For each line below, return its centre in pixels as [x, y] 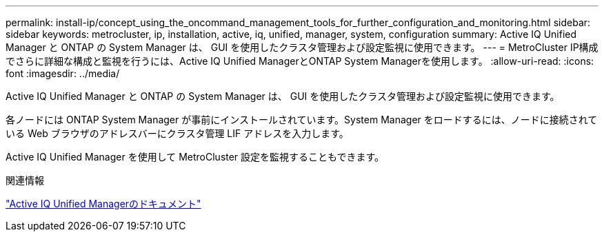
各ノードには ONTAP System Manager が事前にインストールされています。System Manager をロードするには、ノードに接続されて [302, 120]
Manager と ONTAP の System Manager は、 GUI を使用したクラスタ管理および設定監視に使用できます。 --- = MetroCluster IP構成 [302, 47]
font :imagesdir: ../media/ [63, 73]
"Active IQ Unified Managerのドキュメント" [103, 204]
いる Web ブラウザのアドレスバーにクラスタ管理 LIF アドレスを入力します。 [177, 133]
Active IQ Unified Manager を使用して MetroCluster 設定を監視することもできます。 [195, 157]
